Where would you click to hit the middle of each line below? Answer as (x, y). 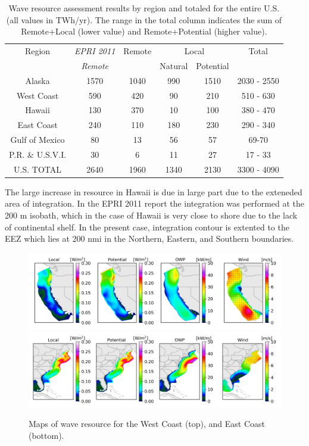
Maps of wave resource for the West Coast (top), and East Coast (147, 424)
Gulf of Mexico (38, 140)
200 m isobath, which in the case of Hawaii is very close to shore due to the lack (151, 215)
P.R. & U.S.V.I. (38, 154)
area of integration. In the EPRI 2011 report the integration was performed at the (155, 203)
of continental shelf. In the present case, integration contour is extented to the (147, 227)
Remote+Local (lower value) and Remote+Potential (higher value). (144, 31)
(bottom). (46, 435)
